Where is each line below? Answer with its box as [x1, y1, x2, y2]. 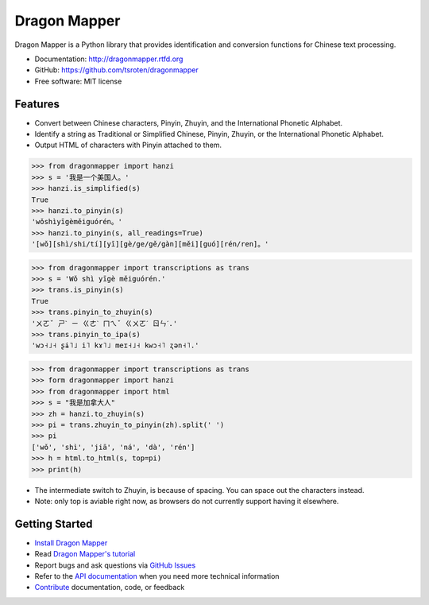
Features [14, 97, 60, 111]
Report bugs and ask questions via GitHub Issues [34, 560, 196, 570]
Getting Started [14, 517, 93, 530]
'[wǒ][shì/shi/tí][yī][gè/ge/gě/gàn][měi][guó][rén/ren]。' [31, 239, 269, 249]
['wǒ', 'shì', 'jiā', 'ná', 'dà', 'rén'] [31, 442, 195, 452]
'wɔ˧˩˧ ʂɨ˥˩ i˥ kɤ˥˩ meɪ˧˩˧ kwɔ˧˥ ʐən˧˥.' [31, 341, 199, 350]
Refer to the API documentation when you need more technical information [34, 571, 280, 580]
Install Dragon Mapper [34, 537, 108, 548]
